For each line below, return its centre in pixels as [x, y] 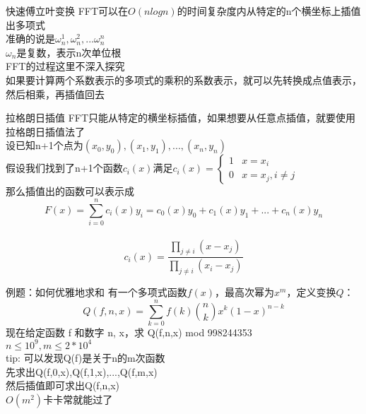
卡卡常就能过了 [78, 399]
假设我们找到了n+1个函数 [64, 168]
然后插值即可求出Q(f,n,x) [63, 385]
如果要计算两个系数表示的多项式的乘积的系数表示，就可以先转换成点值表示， [184, 79]
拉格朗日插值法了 [45, 131]
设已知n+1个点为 [45, 145]
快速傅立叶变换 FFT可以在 [67, 11]
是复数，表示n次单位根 [69, 52]
